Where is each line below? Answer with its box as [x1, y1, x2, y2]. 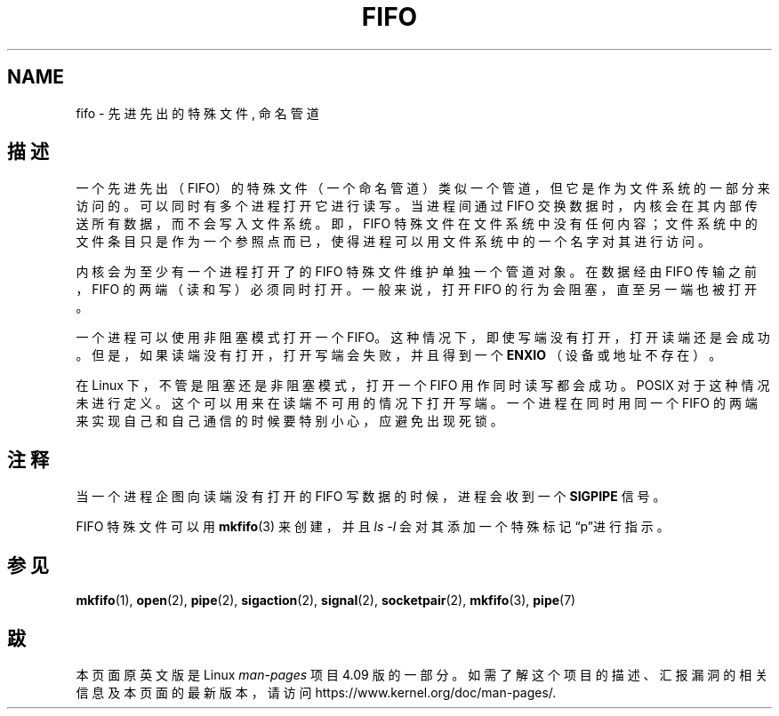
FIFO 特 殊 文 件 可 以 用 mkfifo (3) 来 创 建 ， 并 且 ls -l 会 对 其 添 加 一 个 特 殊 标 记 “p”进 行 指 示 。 [76, 519, 670, 535]
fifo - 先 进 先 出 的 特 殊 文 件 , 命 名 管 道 [76, 105, 319, 121]
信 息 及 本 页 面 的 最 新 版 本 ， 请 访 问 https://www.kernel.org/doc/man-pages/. [76, 684, 557, 700]
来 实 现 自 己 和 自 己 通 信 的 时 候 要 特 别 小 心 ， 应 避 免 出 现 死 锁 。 [76, 413, 503, 429]
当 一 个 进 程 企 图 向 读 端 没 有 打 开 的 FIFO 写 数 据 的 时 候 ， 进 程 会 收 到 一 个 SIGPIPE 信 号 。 [76, 489, 666, 505]
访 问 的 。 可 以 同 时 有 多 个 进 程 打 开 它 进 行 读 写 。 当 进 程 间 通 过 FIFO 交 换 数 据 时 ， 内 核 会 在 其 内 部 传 [76, 198, 758, 214]
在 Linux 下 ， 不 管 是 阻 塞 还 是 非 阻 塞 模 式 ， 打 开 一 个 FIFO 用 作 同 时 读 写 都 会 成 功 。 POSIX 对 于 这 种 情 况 [76, 378, 770, 394]
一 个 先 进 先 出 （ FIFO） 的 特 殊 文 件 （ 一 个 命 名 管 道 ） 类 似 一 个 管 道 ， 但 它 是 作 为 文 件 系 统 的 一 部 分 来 [76, 180, 770, 196]
